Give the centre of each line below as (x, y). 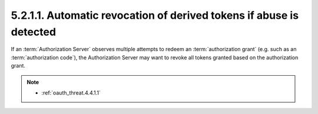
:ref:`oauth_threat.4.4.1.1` (71, 93)
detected (33, 32)
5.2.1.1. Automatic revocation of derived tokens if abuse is (155, 15)
